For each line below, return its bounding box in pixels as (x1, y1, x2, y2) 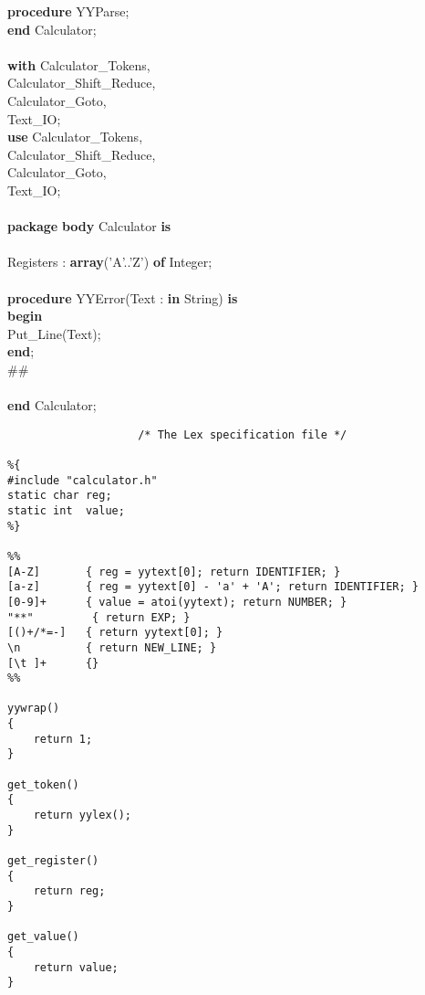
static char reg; (7, 489, 112, 503)
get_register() (7, 854, 99, 868)
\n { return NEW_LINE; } (7, 640, 217, 654)
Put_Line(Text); (7, 323, 101, 343)
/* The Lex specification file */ (138, 428, 347, 441)
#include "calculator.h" (7, 473, 158, 487)
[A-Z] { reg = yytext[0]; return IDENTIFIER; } (7, 565, 341, 578)
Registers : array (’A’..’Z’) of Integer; (7, 252, 212, 271)
